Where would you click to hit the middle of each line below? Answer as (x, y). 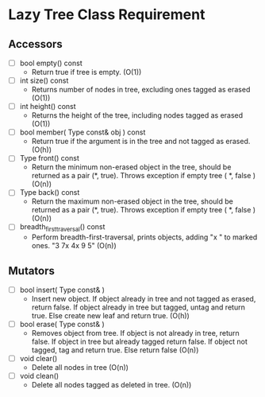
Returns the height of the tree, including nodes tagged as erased (137, 115)
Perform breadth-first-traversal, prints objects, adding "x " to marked (144, 237)
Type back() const (50, 193)
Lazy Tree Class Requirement (107, 15)
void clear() (38, 359)
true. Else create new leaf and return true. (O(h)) (111, 316)
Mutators (32, 271)
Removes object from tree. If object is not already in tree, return (135, 333)
